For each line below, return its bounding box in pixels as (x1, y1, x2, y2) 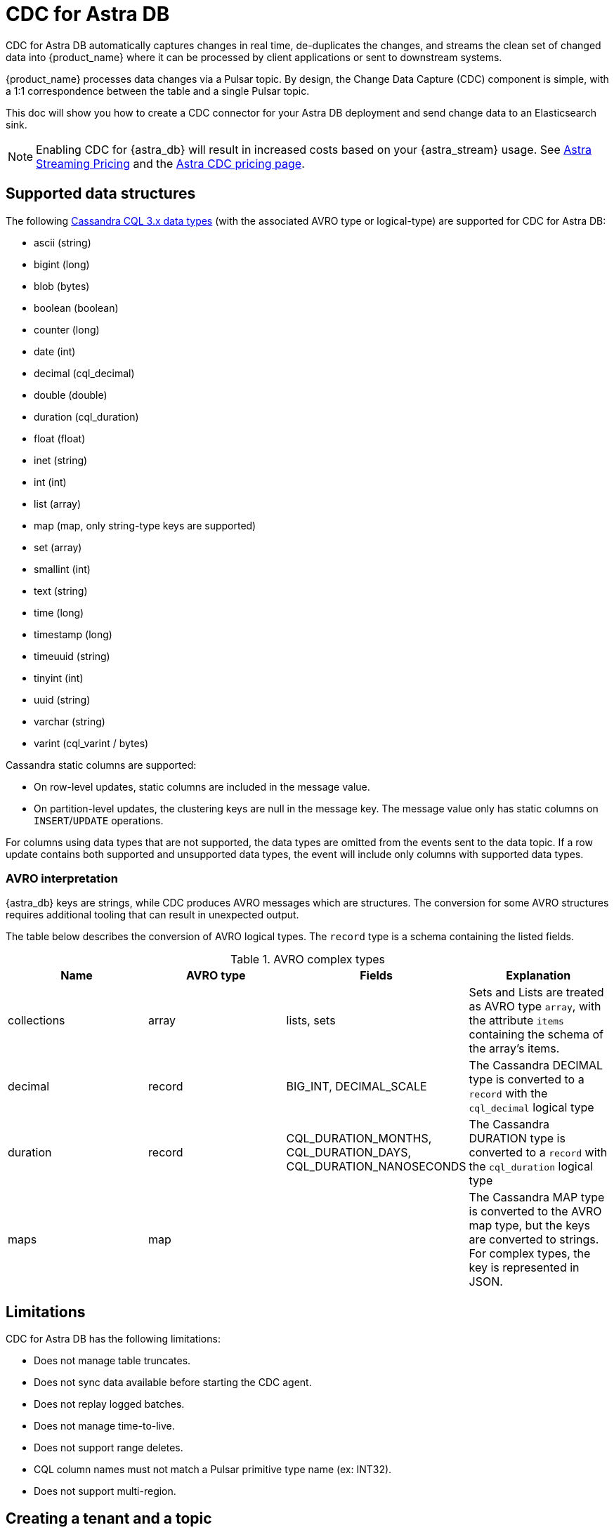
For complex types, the (469, 1246, 591, 1261)
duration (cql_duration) (34, 410, 139, 423)
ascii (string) (34, 236, 91, 249)
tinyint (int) (34, 671, 84, 684)
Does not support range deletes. (34, 1442, 183, 1454)
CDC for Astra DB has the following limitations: (6, 1333, 221, 1345)
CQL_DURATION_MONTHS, (286, 1131, 432, 1146)
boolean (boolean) (34, 301, 119, 314)
